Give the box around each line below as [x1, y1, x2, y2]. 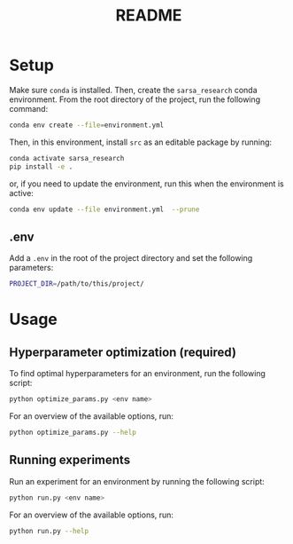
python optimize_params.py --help [9, 428, 137, 437]
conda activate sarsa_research [9, 154, 125, 162]
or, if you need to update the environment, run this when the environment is [9, 178, 285, 189]
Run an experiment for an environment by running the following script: [9, 476, 266, 486]
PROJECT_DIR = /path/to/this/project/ [9, 280, 144, 288]
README [115, 5, 182, 26]
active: [9, 187, 34, 198]
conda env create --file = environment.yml [9, 121, 165, 130]
